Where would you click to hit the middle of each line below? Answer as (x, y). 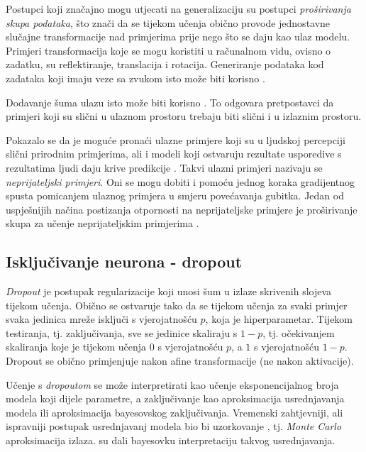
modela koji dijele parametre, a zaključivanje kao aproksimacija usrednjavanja (175, 398)
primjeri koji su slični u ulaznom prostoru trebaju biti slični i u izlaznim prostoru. (184, 116)
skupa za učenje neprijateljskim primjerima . (102, 223)
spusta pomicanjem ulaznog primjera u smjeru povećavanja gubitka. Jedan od (175, 195)
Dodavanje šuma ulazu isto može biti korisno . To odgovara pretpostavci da (170, 102)
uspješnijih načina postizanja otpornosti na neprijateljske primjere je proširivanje (182, 209)
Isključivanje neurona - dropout (124, 261)
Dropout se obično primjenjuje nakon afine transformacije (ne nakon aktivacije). (180, 361)
